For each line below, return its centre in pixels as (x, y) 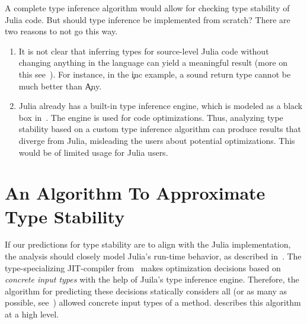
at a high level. (32, 314)
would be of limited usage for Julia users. (93, 152)
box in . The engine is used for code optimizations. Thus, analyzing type (151, 117)
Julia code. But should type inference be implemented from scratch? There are (148, 19)
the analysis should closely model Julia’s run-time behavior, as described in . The (153, 256)
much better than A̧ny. (60, 86)
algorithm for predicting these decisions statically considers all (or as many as (146, 291)
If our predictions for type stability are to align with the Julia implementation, (148, 244)
